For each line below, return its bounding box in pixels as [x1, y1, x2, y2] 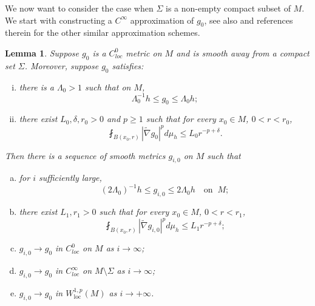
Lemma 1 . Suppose [5, 46, 80, 59]
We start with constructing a [5, 13, 112, 26]
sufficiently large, [39, 171, 102, 184]
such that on [84, 80, 131, 93]
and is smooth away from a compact [176, 46, 310, 59]
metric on [126, 46, 162, 59]
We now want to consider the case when [5, 2, 154, 14]
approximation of [130, 13, 194, 26]
